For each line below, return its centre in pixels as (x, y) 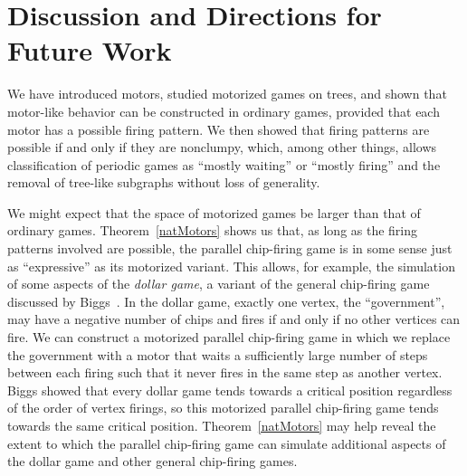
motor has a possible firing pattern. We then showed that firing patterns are (219, 129)
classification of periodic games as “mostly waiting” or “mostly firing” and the (224, 164)
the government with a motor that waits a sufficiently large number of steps (218, 354)
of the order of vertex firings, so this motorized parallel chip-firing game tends (223, 408)
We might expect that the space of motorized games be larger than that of (214, 212)
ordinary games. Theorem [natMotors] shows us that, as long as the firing (213, 230)
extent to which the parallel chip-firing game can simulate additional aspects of (227, 443)
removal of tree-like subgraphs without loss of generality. (164, 182)
